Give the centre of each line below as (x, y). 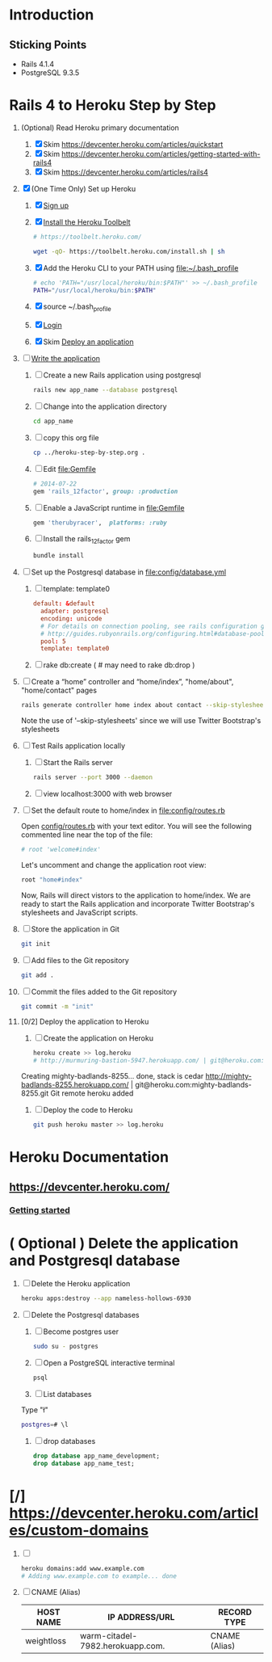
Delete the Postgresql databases (85, 1315)
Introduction (52, 15)
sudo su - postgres (66, 1347)
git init (36, 944)
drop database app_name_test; (84, 1463)
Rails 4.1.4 (38, 64)
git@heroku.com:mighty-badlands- (194, 1085)
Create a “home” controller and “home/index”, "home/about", (132, 682)
